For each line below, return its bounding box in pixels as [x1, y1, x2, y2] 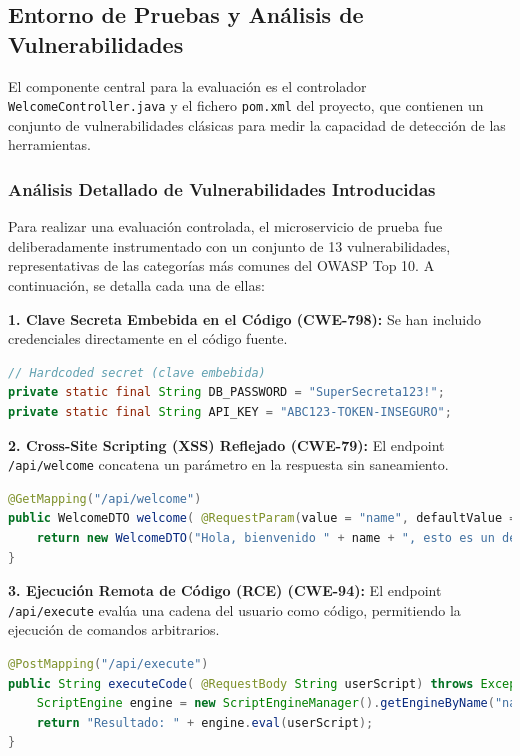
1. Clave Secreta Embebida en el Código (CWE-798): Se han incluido [8, 308, 482, 329]
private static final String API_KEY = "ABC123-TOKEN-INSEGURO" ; [8, 405, 452, 419]
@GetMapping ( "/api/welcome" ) [8, 491, 202, 506]
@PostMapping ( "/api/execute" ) [8, 657, 209, 672]
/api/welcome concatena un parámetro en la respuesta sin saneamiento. [8, 454, 449, 475]
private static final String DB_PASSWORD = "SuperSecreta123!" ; [8, 385, 445, 400]
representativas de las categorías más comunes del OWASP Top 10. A [8, 255, 435, 276]
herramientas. [8, 134, 91, 155]
